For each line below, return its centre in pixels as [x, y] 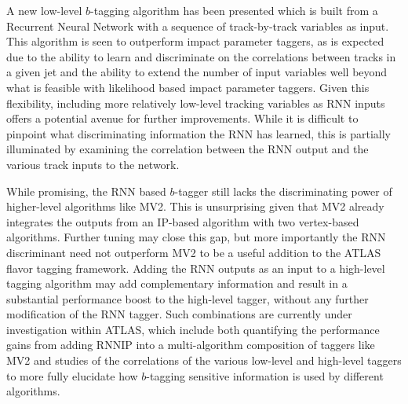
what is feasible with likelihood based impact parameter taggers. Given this [188, 87]
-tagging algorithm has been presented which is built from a [234, 10]
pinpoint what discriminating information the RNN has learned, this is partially [199, 133]
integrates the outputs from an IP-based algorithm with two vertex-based [183, 221]
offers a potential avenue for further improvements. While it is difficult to [182, 118]
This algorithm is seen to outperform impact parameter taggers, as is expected [195, 41]
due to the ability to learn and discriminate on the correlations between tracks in [201, 56]
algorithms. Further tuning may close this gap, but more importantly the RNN [196, 237]
